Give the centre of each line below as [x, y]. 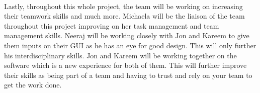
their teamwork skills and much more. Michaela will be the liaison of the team [124, 16]
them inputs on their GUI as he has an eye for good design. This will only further [130, 45]
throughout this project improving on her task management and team [112, 25]
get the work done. [33, 85]
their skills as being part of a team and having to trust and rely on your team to [128, 75]
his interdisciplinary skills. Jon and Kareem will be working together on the [120, 55]
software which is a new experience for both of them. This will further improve [125, 65]
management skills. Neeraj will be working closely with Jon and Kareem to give [127, 35]
